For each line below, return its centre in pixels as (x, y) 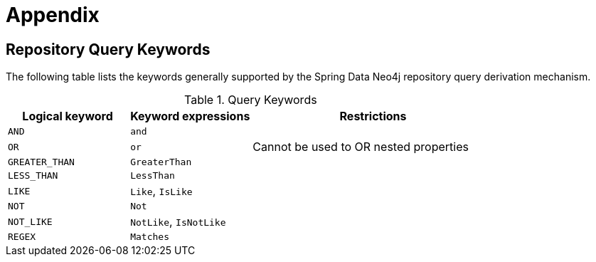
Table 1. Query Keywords (251, 100)
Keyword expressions (190, 116)
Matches (150, 237)
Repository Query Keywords (108, 49)
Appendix (53, 15)
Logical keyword (68, 116)
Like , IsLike (161, 191)
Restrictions (373, 116)
